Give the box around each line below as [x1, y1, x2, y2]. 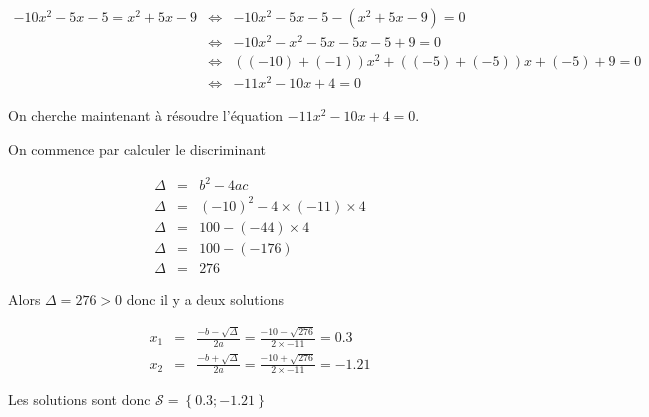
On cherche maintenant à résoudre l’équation [8, 105, 284, 126]
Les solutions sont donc [8, 389, 151, 410]
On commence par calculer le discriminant [8, 138, 267, 159]
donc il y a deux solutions [126, 288, 284, 309]
